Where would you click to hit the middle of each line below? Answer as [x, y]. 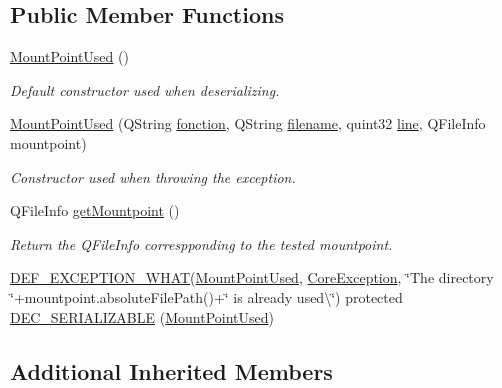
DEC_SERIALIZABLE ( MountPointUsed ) [142, 316]
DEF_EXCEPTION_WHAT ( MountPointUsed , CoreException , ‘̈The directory [252, 277]
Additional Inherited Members [171, 370]
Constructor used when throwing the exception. [153, 176]
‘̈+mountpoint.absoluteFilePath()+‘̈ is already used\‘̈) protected [206, 296]
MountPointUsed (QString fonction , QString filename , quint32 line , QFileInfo [248, 123]
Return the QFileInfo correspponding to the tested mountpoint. [201, 243]
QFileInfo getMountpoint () [95, 210]
